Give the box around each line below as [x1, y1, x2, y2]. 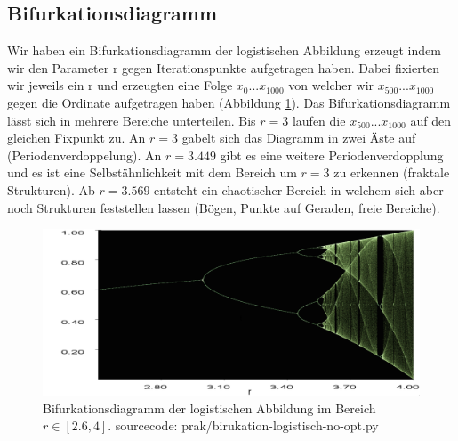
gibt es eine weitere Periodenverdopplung [220, 145, 444, 164]
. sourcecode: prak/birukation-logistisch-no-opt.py [108, 416, 379, 435]
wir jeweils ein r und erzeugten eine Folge [7, 76, 233, 94]
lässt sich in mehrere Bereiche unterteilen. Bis [7, 110, 256, 129]
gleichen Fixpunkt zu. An [7, 128, 146, 147]
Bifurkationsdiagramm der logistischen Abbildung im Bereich [43, 398, 376, 417]
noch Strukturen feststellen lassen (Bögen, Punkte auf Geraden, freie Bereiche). [7, 198, 440, 216]
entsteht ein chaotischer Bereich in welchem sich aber [154, 180, 444, 199]
